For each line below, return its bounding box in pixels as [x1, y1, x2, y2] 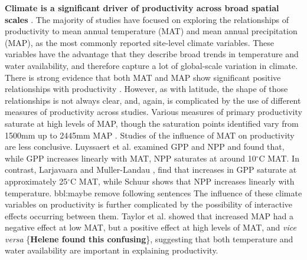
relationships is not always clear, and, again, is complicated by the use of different [5, 94, 301, 106]
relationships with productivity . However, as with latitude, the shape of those [5, 83, 288, 95]
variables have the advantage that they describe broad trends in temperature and [5, 48, 299, 60]
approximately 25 [5, 175, 68, 187]
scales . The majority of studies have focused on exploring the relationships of [5, 13, 289, 25]
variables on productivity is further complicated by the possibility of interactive [5, 198, 293, 210]
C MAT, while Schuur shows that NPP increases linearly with [70, 175, 295, 187]
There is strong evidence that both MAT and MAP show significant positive [5, 71, 281, 83]
